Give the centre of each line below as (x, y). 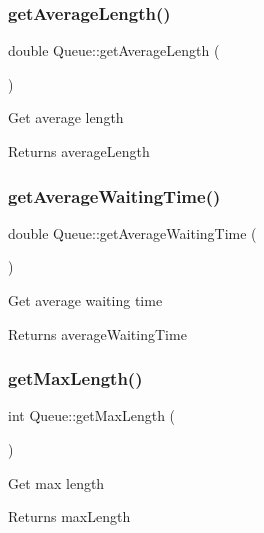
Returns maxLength (69, 516)
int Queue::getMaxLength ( (92, 415)
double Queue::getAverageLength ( (114, 50)
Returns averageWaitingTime (97, 333)
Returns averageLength (79, 151)
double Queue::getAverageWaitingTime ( (132, 232)
